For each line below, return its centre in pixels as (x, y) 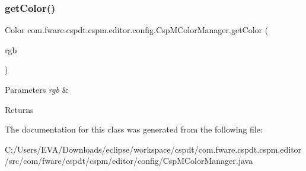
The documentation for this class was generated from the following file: (134, 129)
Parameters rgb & (37, 89)
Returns (19, 109)
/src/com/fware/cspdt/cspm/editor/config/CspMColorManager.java (129, 161)
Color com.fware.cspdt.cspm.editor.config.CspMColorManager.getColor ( (137, 30)
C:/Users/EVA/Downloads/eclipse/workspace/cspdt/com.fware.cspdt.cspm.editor (153, 149)
